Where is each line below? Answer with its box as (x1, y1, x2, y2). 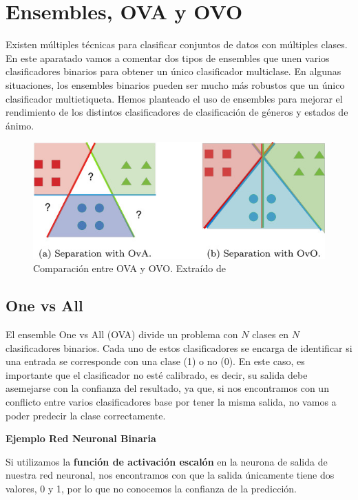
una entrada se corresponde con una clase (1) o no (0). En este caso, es (6, 354, 305, 368)
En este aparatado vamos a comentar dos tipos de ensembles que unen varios (6, 50, 330, 65)
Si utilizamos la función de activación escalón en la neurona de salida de (6, 454, 328, 468)
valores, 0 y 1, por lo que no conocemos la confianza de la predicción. (6, 481, 297, 495)
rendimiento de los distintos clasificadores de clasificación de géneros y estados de (6, 105, 348, 119)
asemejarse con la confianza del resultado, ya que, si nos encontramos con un (6, 381, 329, 395)
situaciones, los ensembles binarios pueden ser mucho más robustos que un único (6, 77, 345, 92)
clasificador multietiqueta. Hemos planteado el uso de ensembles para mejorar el (6, 91, 343, 105)
